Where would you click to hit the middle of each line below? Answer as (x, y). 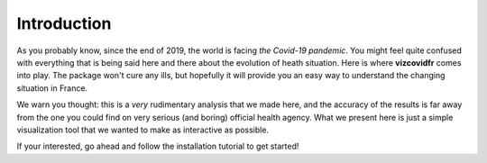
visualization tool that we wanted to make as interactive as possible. (143, 130)
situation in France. (52, 88)
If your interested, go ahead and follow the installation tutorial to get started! (158, 146)
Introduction (64, 23)
